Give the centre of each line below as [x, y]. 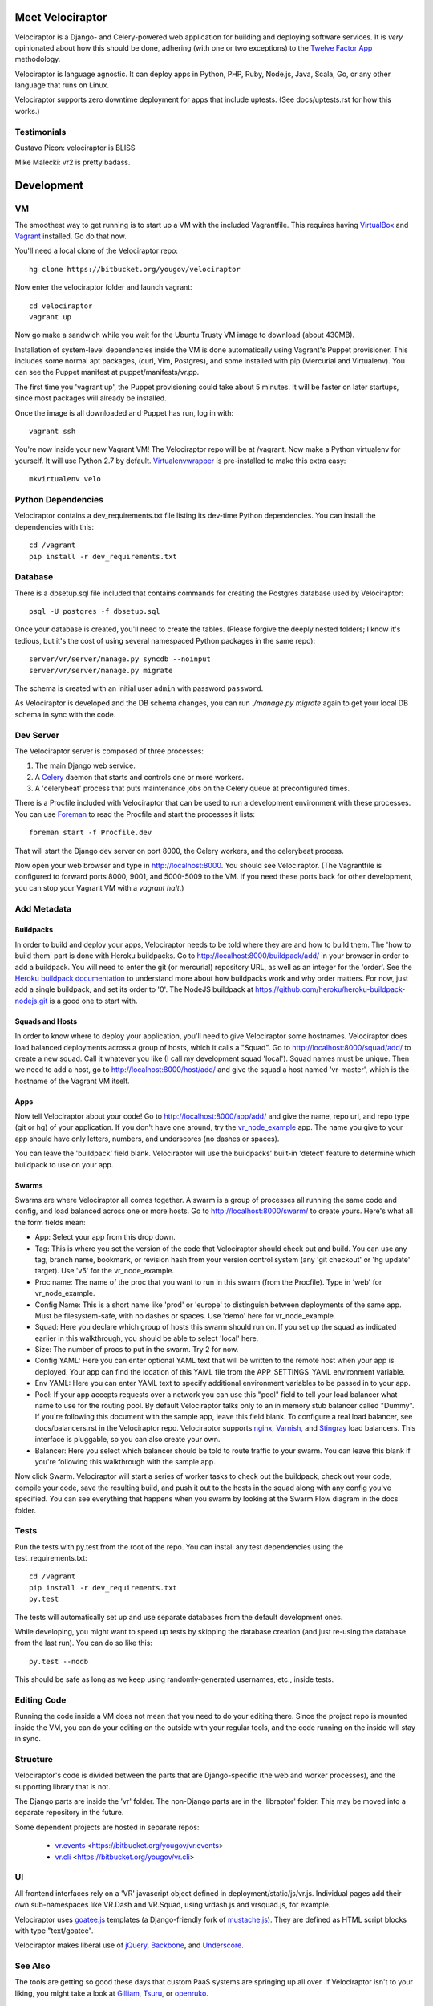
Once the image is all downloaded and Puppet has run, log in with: [124, 412]
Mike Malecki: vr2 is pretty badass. [73, 162]
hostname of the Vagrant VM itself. [72, 1081]
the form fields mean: [50, 1222]
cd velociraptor [61, 306]
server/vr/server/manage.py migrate [101, 670]
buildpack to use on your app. [64, 1164]
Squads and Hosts [46, 1021]
